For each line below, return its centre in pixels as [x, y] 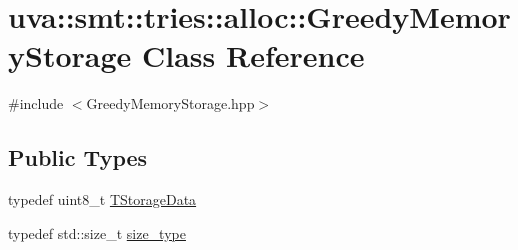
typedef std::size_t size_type [97, 232]
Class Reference [253, 55]
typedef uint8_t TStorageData [102, 199]
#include [36, 103]
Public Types [78, 157]
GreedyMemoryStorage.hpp [170, 103]
